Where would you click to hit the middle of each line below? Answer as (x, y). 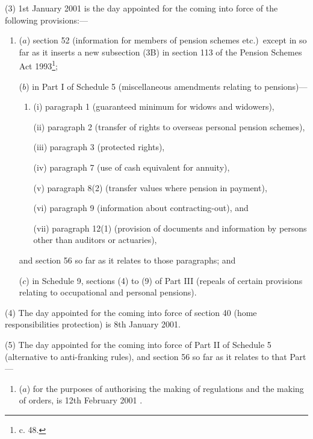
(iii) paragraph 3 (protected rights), (99, 147)
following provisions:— (46, 20)
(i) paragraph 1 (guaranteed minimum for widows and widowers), (154, 106)
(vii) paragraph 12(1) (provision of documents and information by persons (170, 228)
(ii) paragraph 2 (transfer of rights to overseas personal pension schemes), (169, 126)
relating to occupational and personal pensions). (108, 292)
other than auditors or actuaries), (95, 240)
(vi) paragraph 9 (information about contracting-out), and (141, 208)
